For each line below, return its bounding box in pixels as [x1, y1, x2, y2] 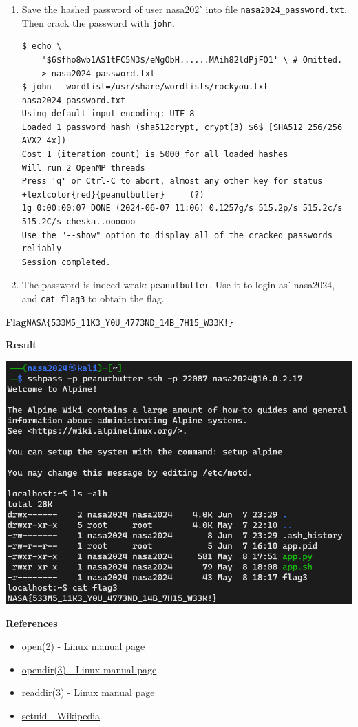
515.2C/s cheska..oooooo [21, 217, 136, 227]
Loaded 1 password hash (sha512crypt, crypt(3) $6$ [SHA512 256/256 [21, 122, 343, 132]
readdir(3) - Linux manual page [21, 685, 155, 699]
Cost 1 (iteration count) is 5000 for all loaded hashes [21, 149, 288, 160]
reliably [21, 244, 62, 254]
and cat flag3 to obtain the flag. [21, 291, 165, 306]
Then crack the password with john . [21, 15, 175, 30]
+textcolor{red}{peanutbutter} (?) [21, 189, 204, 200]
